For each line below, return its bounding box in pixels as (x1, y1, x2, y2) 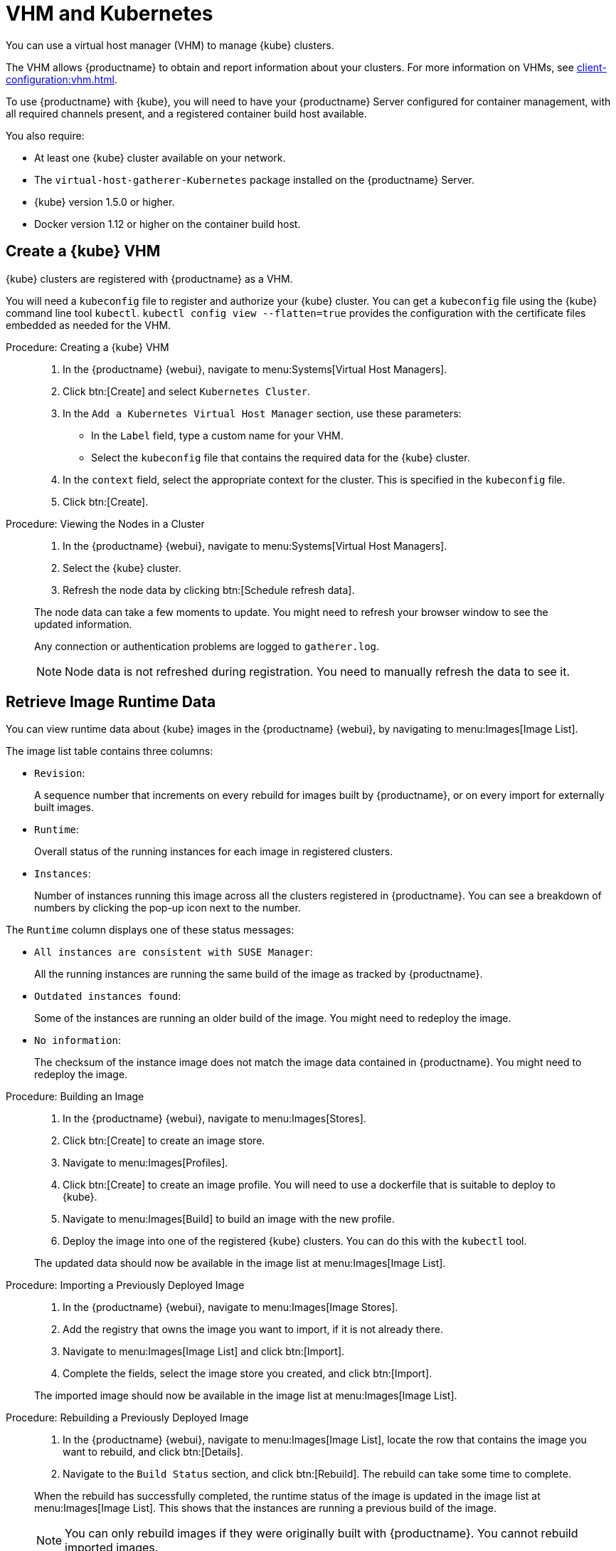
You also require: (6, 129, 85, 142)
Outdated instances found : (34, 990, 181, 1003)
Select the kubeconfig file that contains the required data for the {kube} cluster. (91, 451, 470, 464)
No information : (34, 1034, 122, 1047)
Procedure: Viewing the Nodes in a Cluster (6, 517, 205, 530)
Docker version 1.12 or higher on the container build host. (34, 217, 301, 230)
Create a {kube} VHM (6, 242, 161, 261)
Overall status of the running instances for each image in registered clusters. (34, 845, 393, 858)
